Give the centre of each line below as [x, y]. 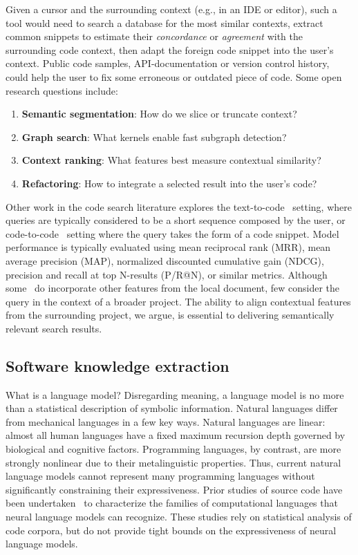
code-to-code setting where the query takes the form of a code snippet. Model [172, 233]
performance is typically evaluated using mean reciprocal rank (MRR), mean [168, 247]
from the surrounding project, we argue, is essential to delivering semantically [170, 315]
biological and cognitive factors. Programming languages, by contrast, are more [173, 449]
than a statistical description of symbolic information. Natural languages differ [172, 408]
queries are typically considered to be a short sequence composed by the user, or [176, 220]
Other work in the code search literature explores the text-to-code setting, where [179, 206]
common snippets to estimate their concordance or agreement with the [154, 36]
